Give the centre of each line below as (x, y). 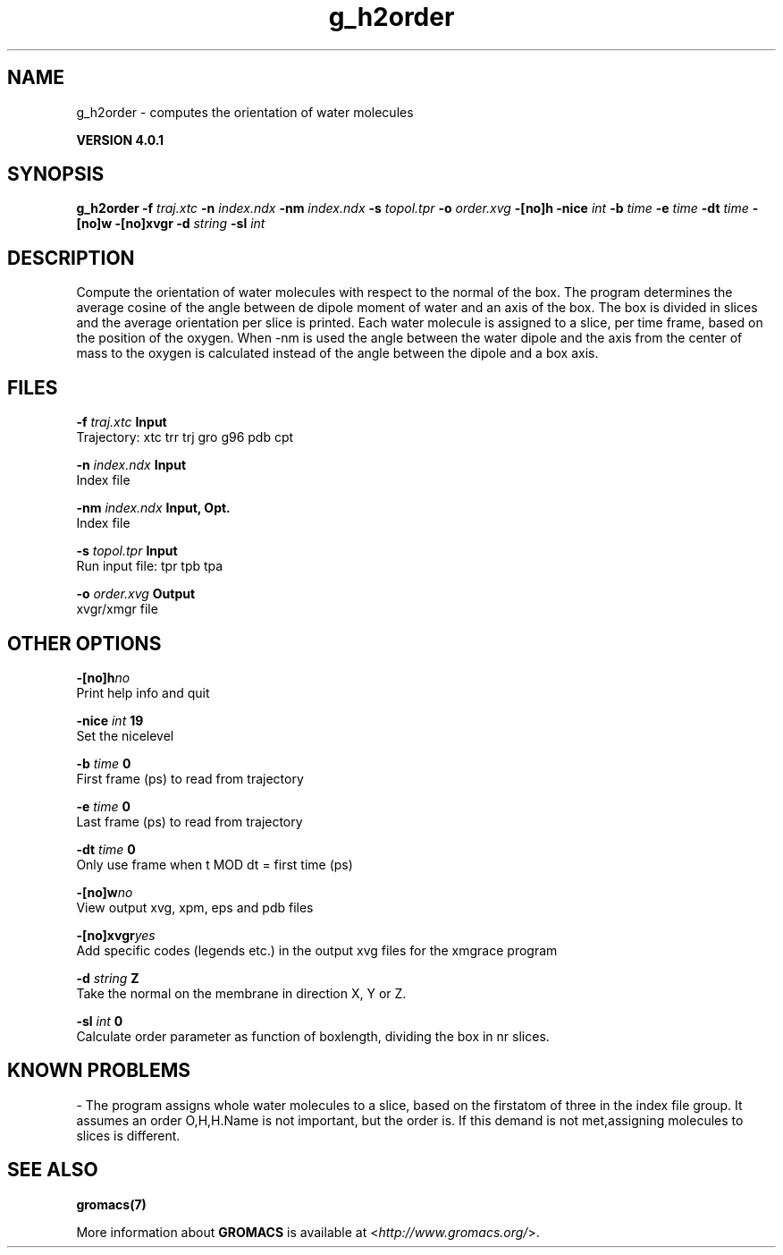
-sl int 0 (100, 1021)
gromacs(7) (111, 1204)
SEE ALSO (53, 1170)
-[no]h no (103, 677)
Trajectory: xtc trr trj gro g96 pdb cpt (185, 437)
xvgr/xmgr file (117, 609)
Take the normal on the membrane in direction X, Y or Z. (241, 993)
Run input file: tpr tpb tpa (150, 566)
